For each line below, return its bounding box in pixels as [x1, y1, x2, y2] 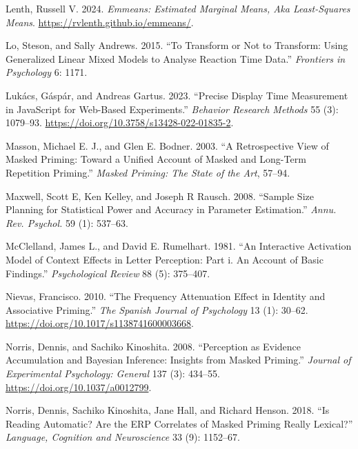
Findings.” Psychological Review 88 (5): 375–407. [6, 266, 210, 280]
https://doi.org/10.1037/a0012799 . [6, 379, 152, 394]
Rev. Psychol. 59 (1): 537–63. [6, 215, 129, 230]
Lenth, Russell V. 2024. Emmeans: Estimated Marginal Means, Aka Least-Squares [6, 1, 350, 15]
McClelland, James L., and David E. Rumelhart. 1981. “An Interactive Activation [6, 239, 352, 253]
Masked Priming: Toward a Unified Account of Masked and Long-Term [6, 152, 306, 166]
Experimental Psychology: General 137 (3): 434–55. [6, 366, 220, 381]
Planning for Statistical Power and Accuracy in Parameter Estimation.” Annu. [6, 202, 337, 217]
